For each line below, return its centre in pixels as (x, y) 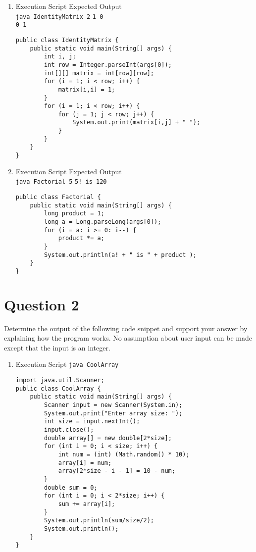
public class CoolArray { (58, 388)
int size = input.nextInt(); (92, 422)
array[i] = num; (85, 463)
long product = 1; (74, 214)
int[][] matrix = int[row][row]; (99, 73)
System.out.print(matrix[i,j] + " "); (136, 123)
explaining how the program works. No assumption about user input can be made (128, 338)
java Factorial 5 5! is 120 (61, 182)
